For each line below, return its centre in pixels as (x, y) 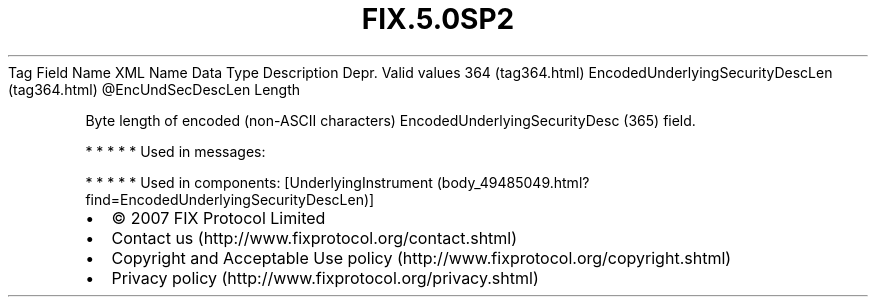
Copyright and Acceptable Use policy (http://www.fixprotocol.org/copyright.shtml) (421, 257)
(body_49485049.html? (513, 182)
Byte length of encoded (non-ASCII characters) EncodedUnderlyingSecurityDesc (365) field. (390, 120)
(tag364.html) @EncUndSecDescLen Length (154, 89)
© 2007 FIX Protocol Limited (218, 217)
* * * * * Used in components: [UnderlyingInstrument (259, 182)
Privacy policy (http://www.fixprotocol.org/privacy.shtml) (325, 277)
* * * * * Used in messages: (175, 151)
